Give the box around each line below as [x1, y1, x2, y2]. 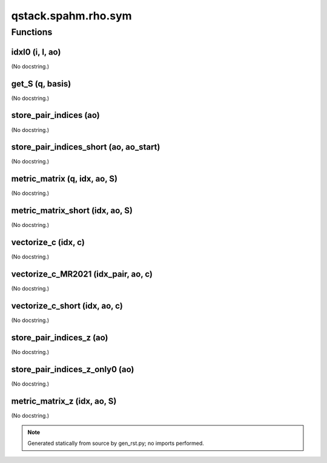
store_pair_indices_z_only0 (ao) [11, 364, 134, 375]
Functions [11, 27, 53, 38]
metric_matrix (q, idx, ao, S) [11, 174, 118, 184]
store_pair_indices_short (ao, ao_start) [11, 142, 160, 153]
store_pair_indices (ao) [11, 110, 100, 120]
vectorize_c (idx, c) [11, 237, 85, 248]
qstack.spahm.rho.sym [11, 9, 133, 22]
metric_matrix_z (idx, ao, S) [11, 396, 117, 406]
